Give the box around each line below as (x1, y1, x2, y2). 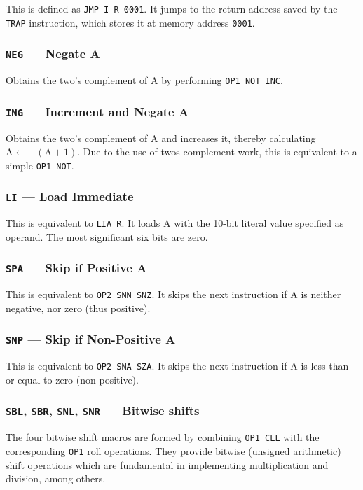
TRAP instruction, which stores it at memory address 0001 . (6, 15, 255, 29)
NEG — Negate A (6, 45, 100, 62)
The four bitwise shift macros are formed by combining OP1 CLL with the (6, 430, 320, 444)
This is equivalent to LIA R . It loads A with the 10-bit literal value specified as (6, 216, 344, 230)
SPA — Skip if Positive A (6, 259, 147, 276)
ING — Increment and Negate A (6, 102, 189, 120)
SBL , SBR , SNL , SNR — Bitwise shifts (6, 402, 200, 419)
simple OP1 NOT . (6, 157, 74, 172)
